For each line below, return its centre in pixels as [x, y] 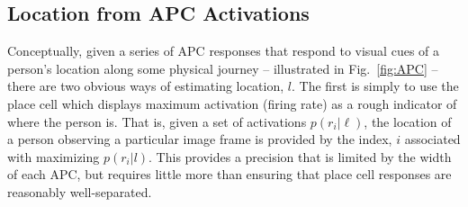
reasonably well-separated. [80, 191]
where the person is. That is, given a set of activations [157, 121]
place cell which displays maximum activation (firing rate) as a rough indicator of [232, 103]
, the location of [408, 121]
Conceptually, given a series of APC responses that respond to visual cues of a [224, 51]
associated [432, 139]
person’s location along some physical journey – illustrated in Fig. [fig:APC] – [223, 68]
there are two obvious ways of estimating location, [146, 86]
